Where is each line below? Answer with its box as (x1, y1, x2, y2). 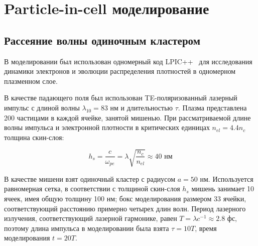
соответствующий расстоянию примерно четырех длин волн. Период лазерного (4, 203, 246, 213)
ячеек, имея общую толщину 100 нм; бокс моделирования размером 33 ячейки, (4, 193, 246, 204)
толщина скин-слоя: (4, 132, 64, 142)
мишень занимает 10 (191, 183, 254, 194)
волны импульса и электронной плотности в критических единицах (4, 122, 210, 133)
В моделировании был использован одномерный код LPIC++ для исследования (4, 56, 252, 66)
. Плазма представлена (178, 102, 247, 112)
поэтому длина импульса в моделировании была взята (4, 222, 169, 233)
